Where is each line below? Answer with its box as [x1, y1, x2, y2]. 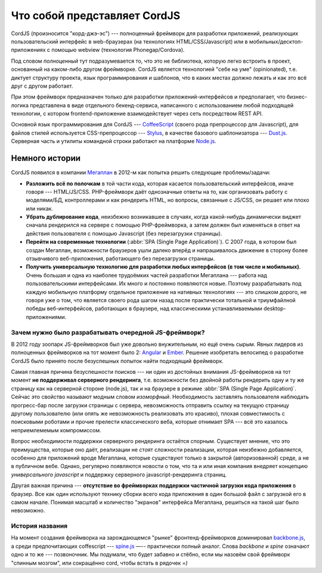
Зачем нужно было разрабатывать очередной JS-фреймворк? [11, 328, 205, 336]
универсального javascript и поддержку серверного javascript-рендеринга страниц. [11, 471, 227, 478]
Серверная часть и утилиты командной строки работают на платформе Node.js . [11, 138, 217, 145]
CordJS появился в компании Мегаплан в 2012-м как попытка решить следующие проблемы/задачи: [11, 169, 271, 176]
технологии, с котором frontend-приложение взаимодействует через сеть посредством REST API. [11, 110, 264, 117]
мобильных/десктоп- [249, 38, 304, 45]
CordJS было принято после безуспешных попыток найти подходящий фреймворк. [11, 357, 224, 364]
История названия [11, 522, 68, 530]
